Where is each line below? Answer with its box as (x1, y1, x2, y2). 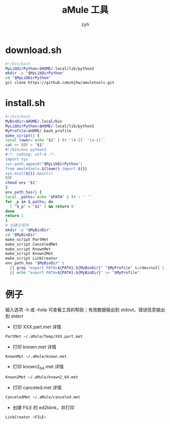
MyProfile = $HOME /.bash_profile (5, 128, 72, 133)
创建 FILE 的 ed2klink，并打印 (12, 404, 75, 410)
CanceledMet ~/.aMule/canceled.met (5, 395, 81, 400)
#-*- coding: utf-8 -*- (5, 152, 56, 157)
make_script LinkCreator (5, 256, 58, 261)
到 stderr (5, 313, 24, 319)
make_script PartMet (5, 237, 49, 242)
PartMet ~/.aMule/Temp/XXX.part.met (5, 334, 83, 339)
